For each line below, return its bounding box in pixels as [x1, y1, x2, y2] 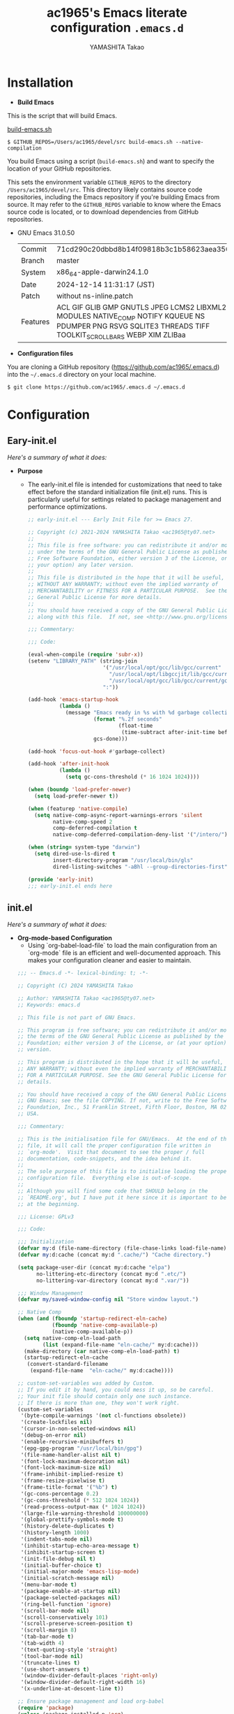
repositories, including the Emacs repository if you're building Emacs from [7, 192, 220, 201]
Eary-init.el [7, 435, 57, 447]
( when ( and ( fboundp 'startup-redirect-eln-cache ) [17, 1316, 168, 1323]
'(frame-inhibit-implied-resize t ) [20, 1471, 124, 1478]
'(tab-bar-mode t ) [20, 1634, 75, 1641]
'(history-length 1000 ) [20, 1529, 90, 1536]
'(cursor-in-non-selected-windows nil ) [20, 1425, 136, 1432]
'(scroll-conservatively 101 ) [20, 1613, 109, 1621]
